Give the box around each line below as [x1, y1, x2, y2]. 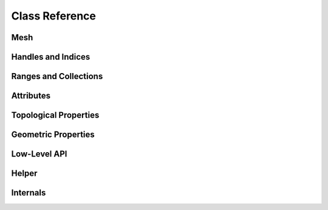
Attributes [11, 91, 51, 101]
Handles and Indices [11, 52, 91, 62]
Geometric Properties [11, 130, 95, 140]
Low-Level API [11, 149, 67, 159]
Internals [11, 187, 46, 198]
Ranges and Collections [11, 71, 103, 82]
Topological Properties [11, 110, 100, 121]
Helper [11, 168, 38, 179]
